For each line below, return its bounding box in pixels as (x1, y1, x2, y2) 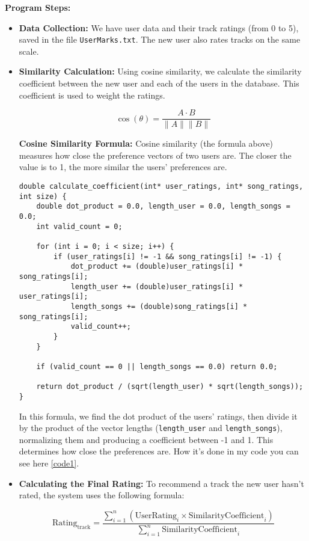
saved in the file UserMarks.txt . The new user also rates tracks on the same (19, 33, 301, 46)
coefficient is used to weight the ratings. (19, 88, 165, 101)
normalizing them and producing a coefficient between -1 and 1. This (19, 433, 274, 445)
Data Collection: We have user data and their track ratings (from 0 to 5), (19, 21, 299, 34)
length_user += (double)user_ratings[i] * (70, 282, 243, 291)
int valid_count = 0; (36, 222, 123, 231)
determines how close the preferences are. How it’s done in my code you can (19, 445, 299, 457)
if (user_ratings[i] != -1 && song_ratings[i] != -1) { (54, 252, 282, 261)
